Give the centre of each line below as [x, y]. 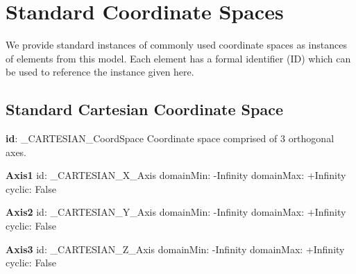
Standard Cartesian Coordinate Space [144, 109]
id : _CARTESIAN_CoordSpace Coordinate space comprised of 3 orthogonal [170, 138]
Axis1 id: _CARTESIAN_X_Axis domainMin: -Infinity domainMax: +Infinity [176, 175]
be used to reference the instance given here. [100, 72]
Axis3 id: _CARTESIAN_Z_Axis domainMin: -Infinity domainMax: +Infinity [175, 249]
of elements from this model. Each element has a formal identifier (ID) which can [178, 58]
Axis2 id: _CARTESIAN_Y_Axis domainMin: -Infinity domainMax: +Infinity [176, 212]
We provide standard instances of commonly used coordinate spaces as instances [176, 45]
